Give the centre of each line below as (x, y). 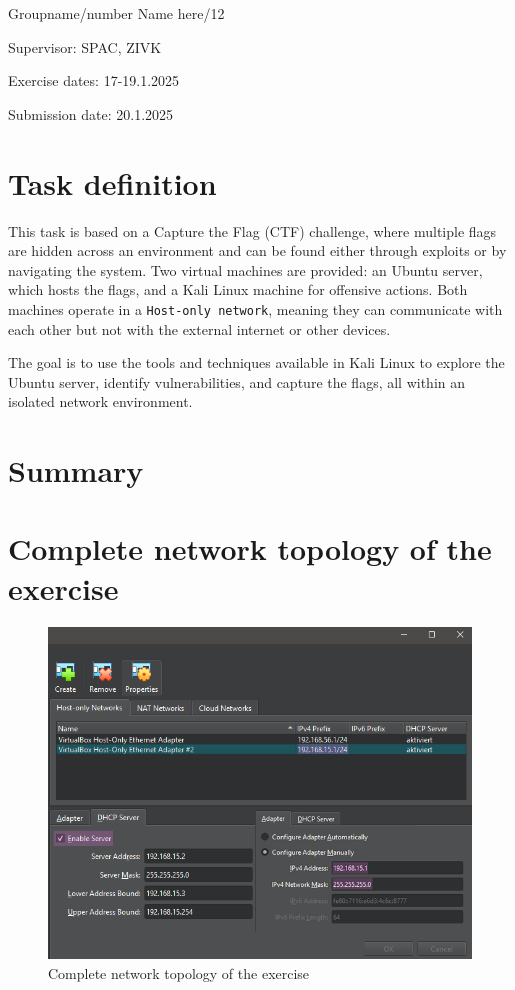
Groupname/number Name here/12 (116, 13)
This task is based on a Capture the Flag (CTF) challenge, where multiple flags (252, 230)
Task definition (112, 182)
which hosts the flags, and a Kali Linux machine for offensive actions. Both (238, 289)
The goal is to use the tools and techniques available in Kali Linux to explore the (256, 362)
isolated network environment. (100, 401)
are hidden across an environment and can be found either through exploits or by (257, 250)
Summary (76, 470)
